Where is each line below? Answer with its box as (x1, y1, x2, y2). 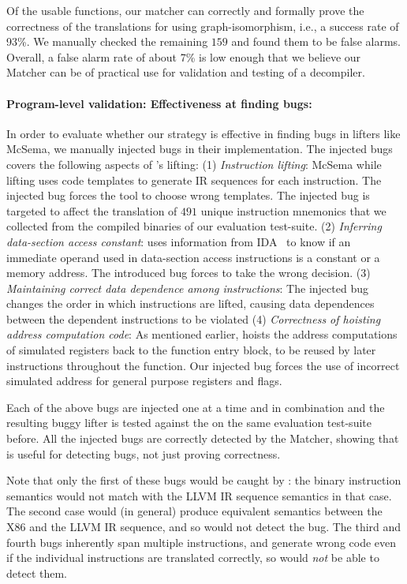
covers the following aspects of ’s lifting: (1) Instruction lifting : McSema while (6, 155, 382, 172)
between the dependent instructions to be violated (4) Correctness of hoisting (6, 310, 381, 327)
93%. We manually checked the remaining (6, 33, 208, 50)
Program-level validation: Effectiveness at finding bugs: (6, 95, 312, 111)
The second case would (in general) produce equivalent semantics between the (6, 503, 383, 519)
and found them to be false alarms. (231, 33, 401, 50)
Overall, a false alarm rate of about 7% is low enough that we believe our (6, 48, 361, 65)
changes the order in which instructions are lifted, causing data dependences (6, 295, 375, 312)
